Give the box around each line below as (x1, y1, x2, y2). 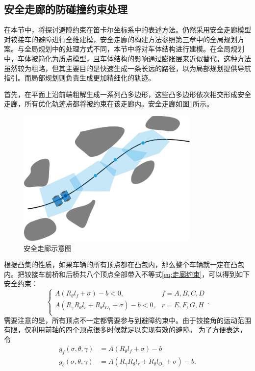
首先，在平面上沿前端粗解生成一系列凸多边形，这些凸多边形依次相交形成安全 (4, 89, 251, 99)
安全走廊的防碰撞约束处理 (4, 1, 127, 17)
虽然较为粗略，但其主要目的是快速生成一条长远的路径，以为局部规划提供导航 (4, 63, 251, 73)
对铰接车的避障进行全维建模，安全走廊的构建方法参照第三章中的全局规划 (4, 34, 237, 44)
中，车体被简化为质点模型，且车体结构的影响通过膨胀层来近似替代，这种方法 (4, 53, 251, 63)
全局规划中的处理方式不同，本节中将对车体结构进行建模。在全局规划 (24, 44, 244, 54)
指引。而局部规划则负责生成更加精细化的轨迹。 (4, 73, 155, 83)
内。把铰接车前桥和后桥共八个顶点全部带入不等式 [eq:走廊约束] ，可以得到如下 (4, 269, 250, 279)
